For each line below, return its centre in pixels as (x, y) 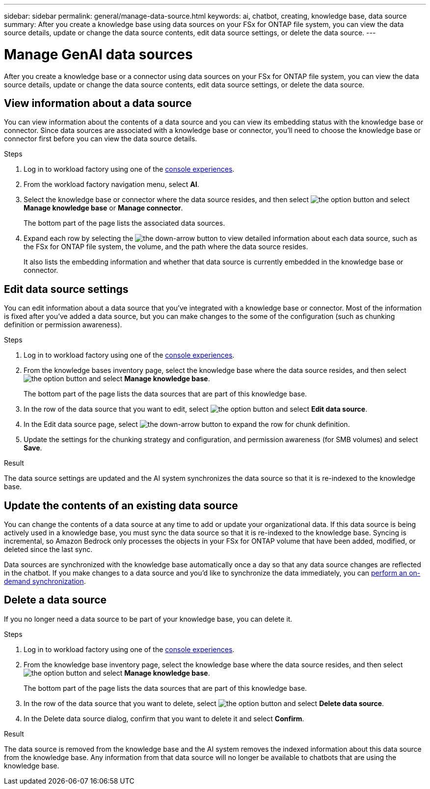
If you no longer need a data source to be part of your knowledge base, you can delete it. (148, 619)
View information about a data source (98, 103)
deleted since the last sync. (48, 550)
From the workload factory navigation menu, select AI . (111, 184)
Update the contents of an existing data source (121, 505)
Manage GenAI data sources (98, 54)
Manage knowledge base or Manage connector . (103, 208)
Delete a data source (55, 600)
